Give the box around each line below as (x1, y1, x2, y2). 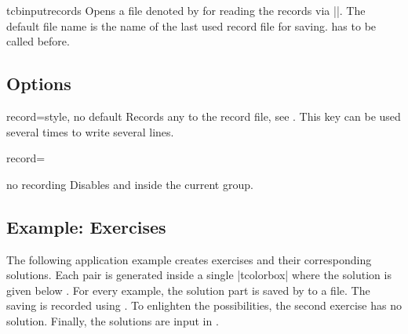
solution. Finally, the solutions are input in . (6, 312, 219, 329)
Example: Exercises (6, 214, 166, 238)
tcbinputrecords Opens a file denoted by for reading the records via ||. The (6, 2, 366, 18)
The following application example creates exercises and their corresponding (6, 251, 372, 267)
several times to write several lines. (6, 123, 174, 140)
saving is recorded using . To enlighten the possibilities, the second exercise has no (6, 297, 402, 314)
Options (6, 71, 71, 96)
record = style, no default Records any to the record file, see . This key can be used (6, 107, 401, 124)
